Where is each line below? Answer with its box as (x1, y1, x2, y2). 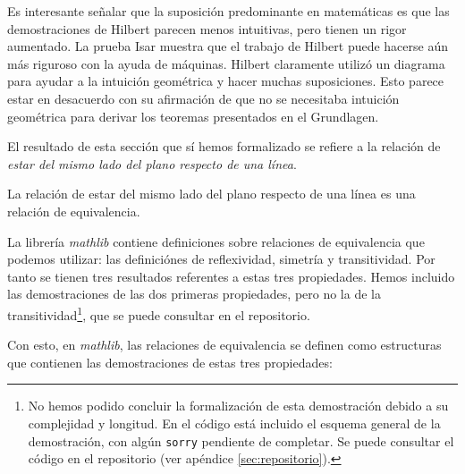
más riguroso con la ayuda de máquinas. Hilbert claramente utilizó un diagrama (7, 54, 445, 72)
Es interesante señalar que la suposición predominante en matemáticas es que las (7, 2, 450, 20)
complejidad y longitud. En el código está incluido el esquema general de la (28, 413, 441, 432)
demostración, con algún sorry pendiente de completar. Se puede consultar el (28, 431, 454, 450)
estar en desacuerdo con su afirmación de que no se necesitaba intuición (7, 89, 400, 107)
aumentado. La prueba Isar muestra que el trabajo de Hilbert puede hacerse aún (7, 37, 448, 55)
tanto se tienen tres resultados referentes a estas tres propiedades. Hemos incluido (7, 267, 455, 285)
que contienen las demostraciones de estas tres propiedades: (7, 352, 333, 371)
